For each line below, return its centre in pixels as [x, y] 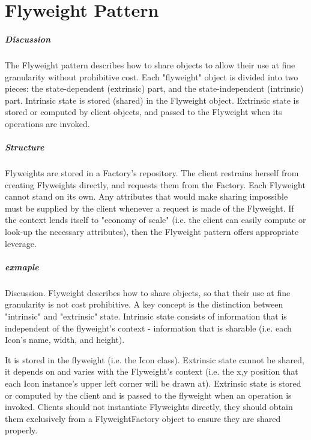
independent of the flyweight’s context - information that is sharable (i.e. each [148, 328]
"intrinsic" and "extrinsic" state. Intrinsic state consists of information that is [146, 316]
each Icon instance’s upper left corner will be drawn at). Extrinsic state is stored [153, 383]
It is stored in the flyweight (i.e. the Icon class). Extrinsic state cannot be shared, [155, 359]
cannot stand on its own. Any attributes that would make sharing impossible [146, 196]
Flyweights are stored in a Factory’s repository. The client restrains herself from [152, 173]
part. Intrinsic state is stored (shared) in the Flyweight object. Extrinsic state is [152, 100]
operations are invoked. [47, 123]
